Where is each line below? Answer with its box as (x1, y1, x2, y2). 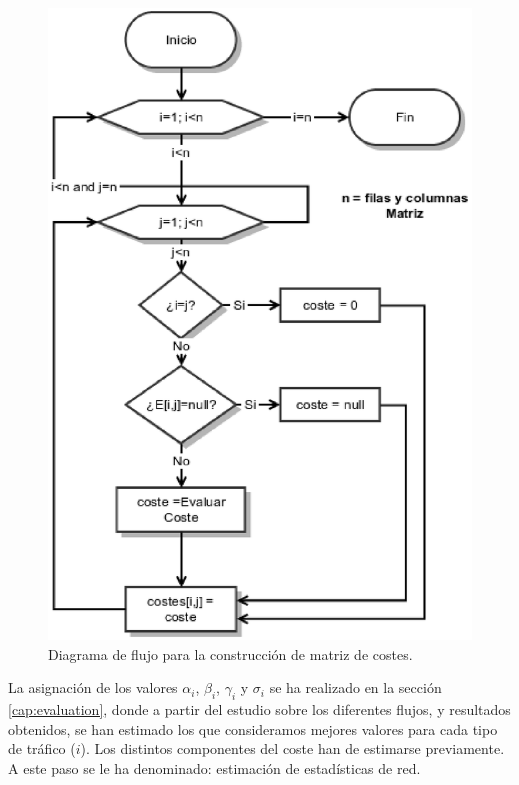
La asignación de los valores (8, 677, 178, 698)
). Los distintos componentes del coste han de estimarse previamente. (80, 738, 505, 759)
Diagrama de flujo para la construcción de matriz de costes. (48, 643, 413, 664)
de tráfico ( (8, 738, 76, 759)
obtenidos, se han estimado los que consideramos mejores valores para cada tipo (8, 718, 498, 739)
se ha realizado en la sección (269, 677, 442, 698)
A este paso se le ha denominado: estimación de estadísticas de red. (8, 757, 421, 778)
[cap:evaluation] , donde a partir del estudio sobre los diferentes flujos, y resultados (8, 698, 511, 719)
